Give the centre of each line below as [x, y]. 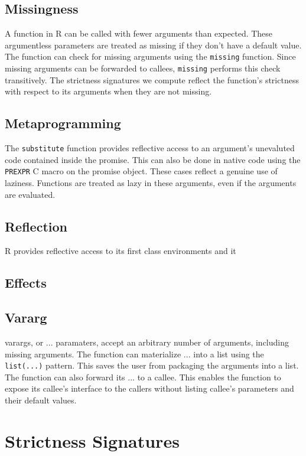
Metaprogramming [63, 123]
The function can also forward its [65, 377]
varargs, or [24, 342]
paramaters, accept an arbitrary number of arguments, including [172, 342]
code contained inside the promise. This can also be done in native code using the [153, 159]
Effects [26, 283]
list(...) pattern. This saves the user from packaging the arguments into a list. [152, 365]
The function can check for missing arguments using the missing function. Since [150, 56]
